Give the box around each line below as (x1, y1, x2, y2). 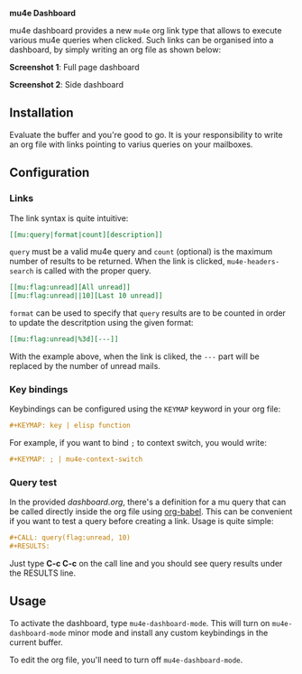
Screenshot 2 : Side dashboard (9, 79, 124, 89)
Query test (9, 475, 58, 488)
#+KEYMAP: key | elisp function (9, 421, 131, 430)
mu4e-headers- (226, 257, 280, 267)
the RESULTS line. (9, 568, 77, 578)
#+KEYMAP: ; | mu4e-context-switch (9, 455, 143, 464)
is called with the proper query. (35, 265, 151, 276)
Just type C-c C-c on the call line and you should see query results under (9, 559, 283, 569)
